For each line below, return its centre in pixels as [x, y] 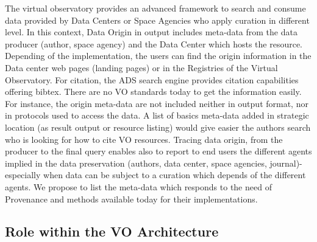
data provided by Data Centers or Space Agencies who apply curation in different [157, 20]
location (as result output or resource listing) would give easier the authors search [158, 127]
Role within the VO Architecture [112, 231]
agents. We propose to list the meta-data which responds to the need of [138, 186]
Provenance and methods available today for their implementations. [131, 199]
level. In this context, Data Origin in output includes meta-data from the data [151, 32]
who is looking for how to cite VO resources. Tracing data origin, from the [144, 139]
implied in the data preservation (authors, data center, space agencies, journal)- [154, 163]
